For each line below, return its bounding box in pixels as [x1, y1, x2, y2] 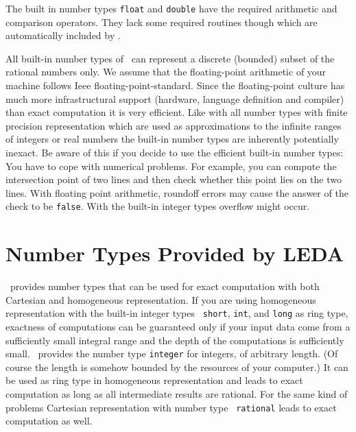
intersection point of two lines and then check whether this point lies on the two [5, 172, 342, 187]
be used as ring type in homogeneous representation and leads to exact [5, 373, 303, 387]
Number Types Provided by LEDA [5, 239, 344, 267]
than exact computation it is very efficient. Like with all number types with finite [5, 105, 348, 119]
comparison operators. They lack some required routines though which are [5, 14, 318, 29]
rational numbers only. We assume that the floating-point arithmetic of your [5, 64, 327, 79]
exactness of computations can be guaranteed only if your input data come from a [5, 320, 351, 333]
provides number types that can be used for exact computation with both [10, 279, 320, 293]
